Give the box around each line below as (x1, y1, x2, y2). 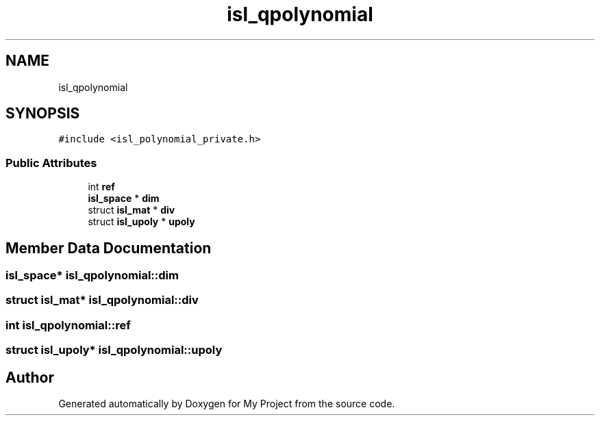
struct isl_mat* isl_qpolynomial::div (5, 293, 199, 307)
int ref (88, 181, 115, 193)
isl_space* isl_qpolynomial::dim (5, 268, 179, 283)
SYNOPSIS (5, 105, 80, 123)
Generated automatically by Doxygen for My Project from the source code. (58, 398, 395, 409)
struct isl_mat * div (88, 204, 175, 216)
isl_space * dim (88, 192, 160, 205)
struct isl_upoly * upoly (88, 216, 195, 228)
